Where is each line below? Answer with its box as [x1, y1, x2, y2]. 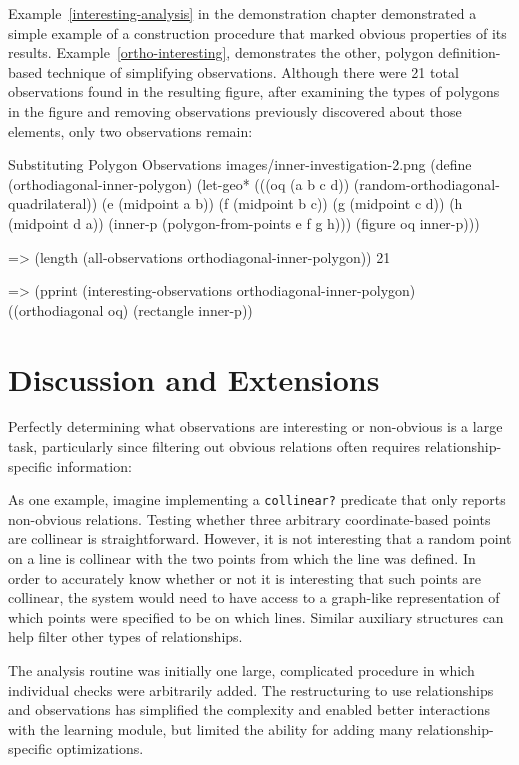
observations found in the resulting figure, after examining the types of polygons [8, 81, 500, 102]
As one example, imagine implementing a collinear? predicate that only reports [8, 489, 506, 510]
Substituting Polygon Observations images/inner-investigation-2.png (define [8, 154, 472, 175]
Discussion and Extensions [8, 358, 380, 399]
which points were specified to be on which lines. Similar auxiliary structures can [8, 606, 504, 627]
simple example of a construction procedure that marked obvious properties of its [8, 22, 507, 43]
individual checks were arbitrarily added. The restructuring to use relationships [8, 679, 494, 700]
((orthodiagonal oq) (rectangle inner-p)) [8, 299, 253, 320]
